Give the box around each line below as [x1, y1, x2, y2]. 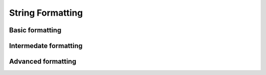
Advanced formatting [9, 57, 76, 66]
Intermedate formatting [9, 42, 83, 50]
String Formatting [9, 7, 83, 18]
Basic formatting [9, 26, 62, 34]
